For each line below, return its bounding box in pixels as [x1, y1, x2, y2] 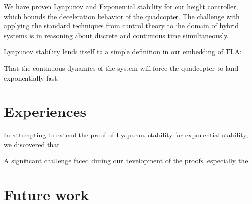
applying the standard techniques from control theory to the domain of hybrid [4, 21, 239, 31]
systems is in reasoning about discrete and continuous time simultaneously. [4, 30, 229, 40]
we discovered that [4, 139, 60, 149]
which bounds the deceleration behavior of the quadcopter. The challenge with [4, 11, 240, 21]
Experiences [4, 101, 87, 121]
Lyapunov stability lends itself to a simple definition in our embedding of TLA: [4, 46, 242, 57]
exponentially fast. [4, 72, 59, 83]
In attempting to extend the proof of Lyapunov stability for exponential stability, [4, 130, 248, 140]
